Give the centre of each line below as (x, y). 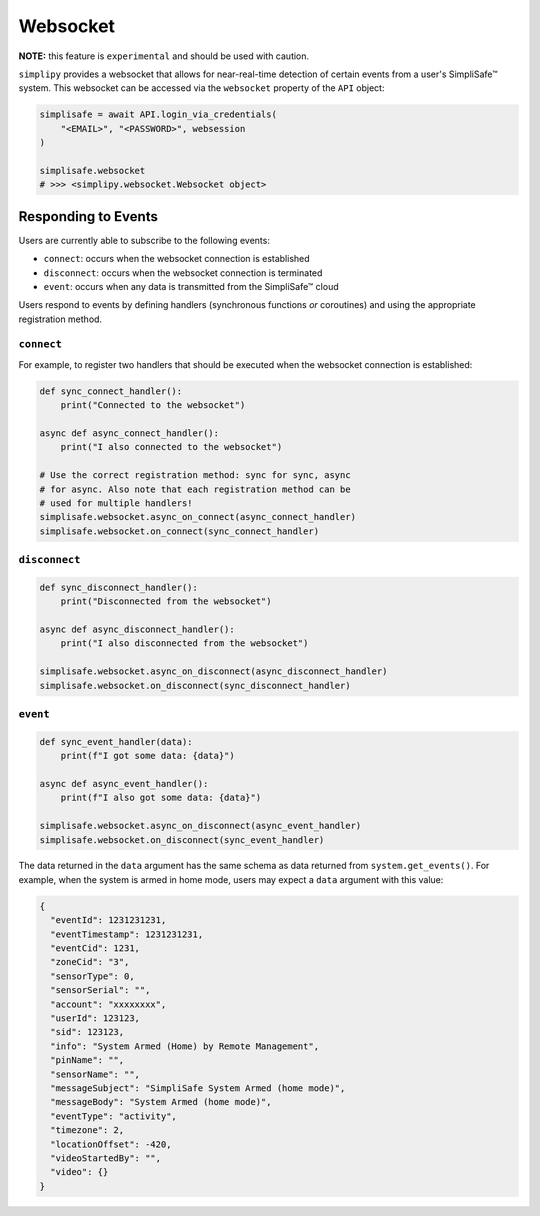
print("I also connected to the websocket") (171, 447)
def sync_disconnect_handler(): (119, 587)
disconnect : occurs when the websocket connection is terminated (183, 272)
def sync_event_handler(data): (116, 741)
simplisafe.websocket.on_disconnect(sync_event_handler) (182, 839)
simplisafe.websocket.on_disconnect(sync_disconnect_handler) (195, 685)
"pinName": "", (87, 1060)
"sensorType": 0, (92, 976)
